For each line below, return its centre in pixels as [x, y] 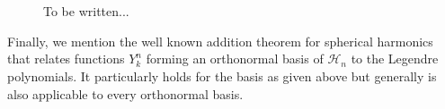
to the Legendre [395, 59]
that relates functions [66, 59]
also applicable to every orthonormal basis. [125, 93]
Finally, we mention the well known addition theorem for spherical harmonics [220, 41]
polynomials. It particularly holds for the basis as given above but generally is [222, 75]
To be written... [86, 11]
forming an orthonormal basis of [235, 59]
